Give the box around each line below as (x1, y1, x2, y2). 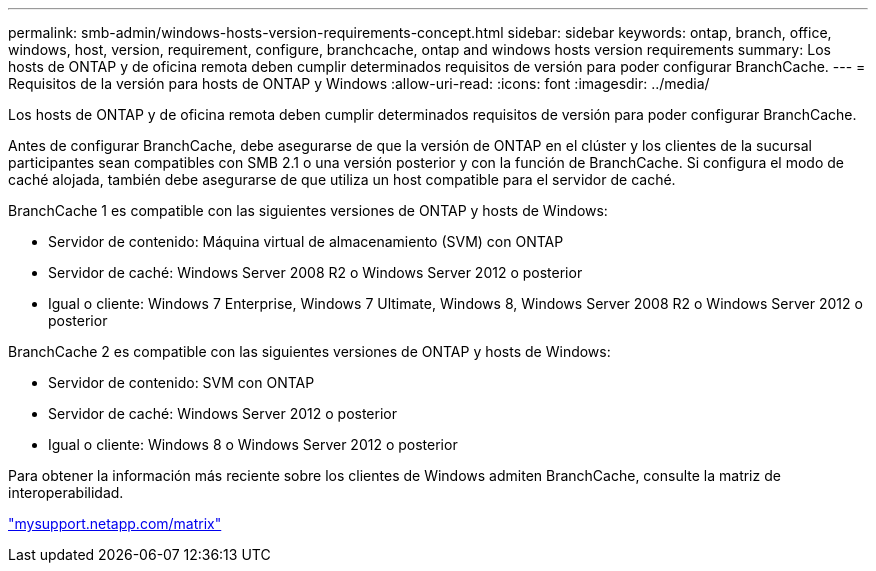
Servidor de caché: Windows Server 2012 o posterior (48, 405, 397, 422)
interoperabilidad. (8, 484, 124, 501)
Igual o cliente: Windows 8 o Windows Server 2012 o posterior (48, 436, 458, 453)
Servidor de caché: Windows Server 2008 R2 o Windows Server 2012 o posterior (48, 264, 583, 281)
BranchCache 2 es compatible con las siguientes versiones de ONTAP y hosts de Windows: (8, 343, 611, 360)
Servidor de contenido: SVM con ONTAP (48, 374, 315, 391)
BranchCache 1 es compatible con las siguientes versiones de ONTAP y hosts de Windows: (8, 202, 608, 219)
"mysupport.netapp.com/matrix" (8, 515, 222, 532)
